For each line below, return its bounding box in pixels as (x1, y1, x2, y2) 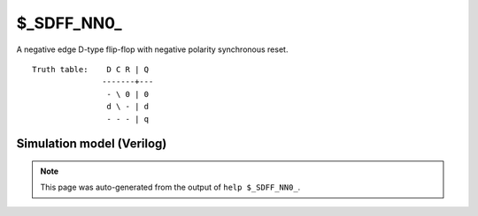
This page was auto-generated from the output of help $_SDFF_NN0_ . (40, 182, 301, 193)
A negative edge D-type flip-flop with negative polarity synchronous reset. (16, 44, 289, 55)
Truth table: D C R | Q (32, 64, 150, 74)
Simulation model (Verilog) (16, 137, 167, 152)
